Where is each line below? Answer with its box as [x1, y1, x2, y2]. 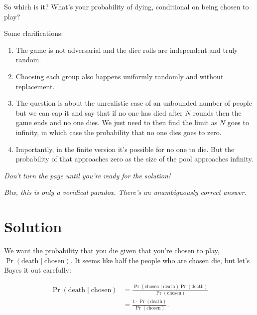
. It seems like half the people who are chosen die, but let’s [70, 255, 250, 265]
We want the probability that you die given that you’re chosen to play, [4, 245, 220, 256]
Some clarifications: [4, 28, 63, 38]
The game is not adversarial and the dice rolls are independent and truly [15, 44, 238, 55]
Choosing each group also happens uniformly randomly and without [15, 71, 224, 81]
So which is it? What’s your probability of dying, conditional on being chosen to [4, 1, 249, 11]
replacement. [15, 81, 55, 91]
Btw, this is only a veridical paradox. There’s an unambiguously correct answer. [4, 187, 247, 197]
